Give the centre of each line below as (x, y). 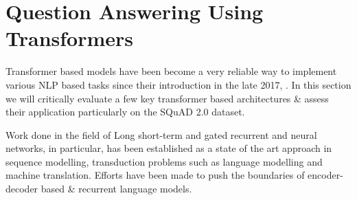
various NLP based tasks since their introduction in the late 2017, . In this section (178, 84)
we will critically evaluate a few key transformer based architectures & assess (167, 98)
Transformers (70, 38)
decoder (22, 189)
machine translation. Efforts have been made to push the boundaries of (155, 175)
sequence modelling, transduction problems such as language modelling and (164, 161)
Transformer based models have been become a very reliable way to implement (171, 71)
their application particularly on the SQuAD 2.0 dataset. (125, 112)
